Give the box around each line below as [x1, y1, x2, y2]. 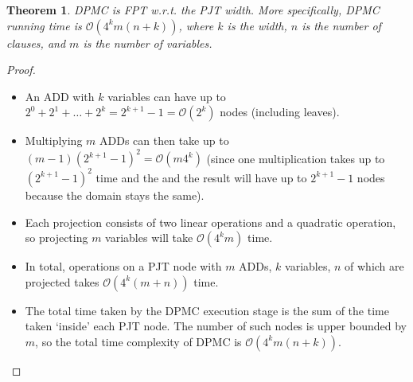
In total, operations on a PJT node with [25, 258, 222, 275]
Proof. [6, 61, 36, 78]
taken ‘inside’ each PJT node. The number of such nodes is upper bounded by [25, 318, 407, 334]
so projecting [25, 229, 88, 246]
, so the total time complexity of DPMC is [35, 333, 242, 349]
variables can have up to [107, 88, 226, 104]
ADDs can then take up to [99, 132, 229, 149]
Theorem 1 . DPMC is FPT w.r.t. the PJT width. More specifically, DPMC [6, 2, 380, 18]
